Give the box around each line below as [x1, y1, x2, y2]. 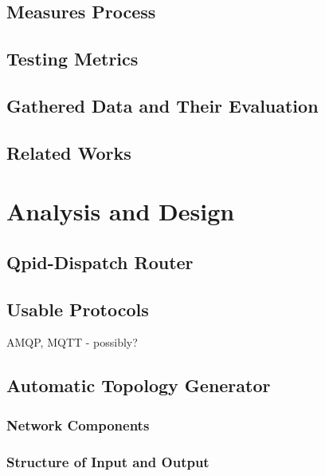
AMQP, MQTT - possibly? [6, 334, 138, 351]
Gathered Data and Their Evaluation [6, 93, 319, 117]
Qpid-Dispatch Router [6, 249, 194, 274]
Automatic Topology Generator [6, 373, 271, 398]
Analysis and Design [6, 195, 235, 228]
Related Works [6, 140, 131, 165]
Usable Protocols [6, 296, 149, 321]
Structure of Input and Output [6, 451, 209, 471]
